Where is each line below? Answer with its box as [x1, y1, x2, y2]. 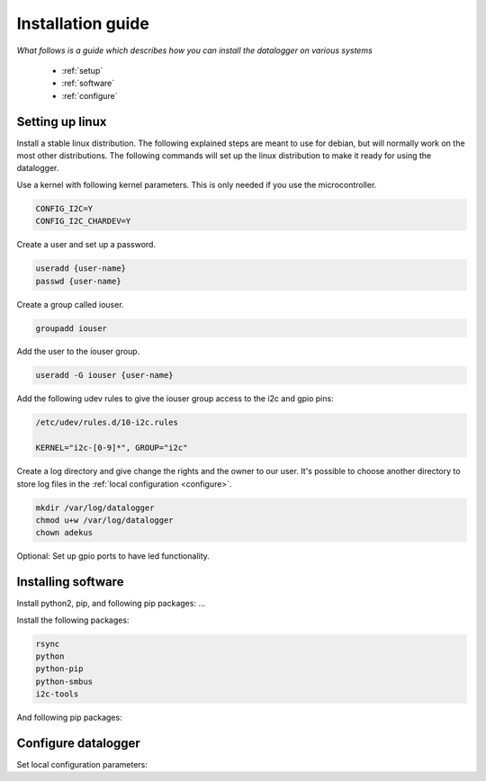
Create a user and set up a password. [16, 239, 157, 250]
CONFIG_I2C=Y [35, 203, 94, 213]
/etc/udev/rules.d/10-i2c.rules [35, 417, 179, 427]
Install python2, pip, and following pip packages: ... [16, 598, 206, 609]
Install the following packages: [16, 615, 130, 625]
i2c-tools [35, 689, 79, 699]
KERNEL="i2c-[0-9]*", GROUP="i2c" [35, 443, 188, 453]
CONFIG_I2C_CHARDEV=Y [35, 216, 131, 227]
